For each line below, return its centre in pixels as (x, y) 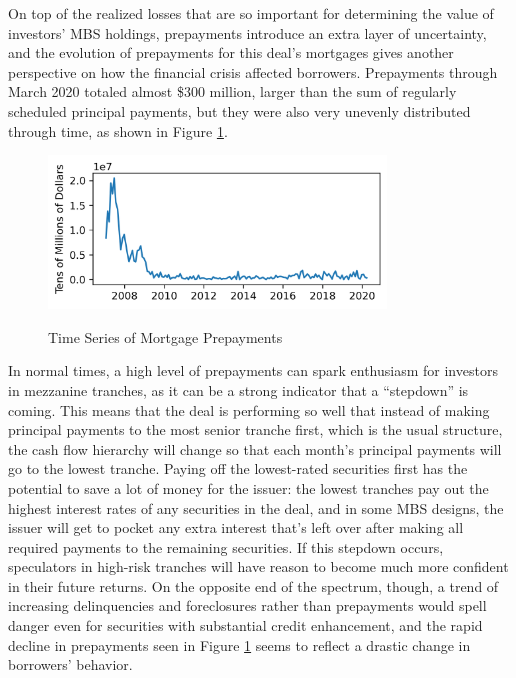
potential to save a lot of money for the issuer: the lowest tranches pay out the (248, 487)
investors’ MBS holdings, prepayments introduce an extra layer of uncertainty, (247, 32)
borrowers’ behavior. (70, 664)
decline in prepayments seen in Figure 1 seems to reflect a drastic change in (239, 644)
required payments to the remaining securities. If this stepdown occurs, (226, 546)
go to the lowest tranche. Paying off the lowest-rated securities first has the (238, 468)
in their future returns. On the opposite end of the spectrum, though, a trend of (253, 585)
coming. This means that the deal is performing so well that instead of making (249, 409)
